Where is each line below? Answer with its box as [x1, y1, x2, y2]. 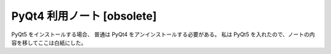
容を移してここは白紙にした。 [11, 39, 87, 46]
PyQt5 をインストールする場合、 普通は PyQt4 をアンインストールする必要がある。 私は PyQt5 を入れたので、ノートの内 [11, 31, 315, 38]
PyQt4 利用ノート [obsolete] [11, 9, 157, 23]
